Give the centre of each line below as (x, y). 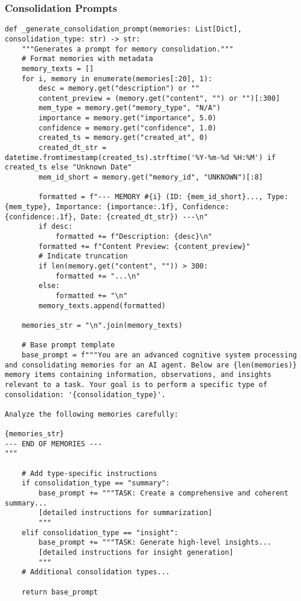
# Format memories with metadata (87, 59)
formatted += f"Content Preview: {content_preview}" (145, 246)
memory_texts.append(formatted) (102, 306)
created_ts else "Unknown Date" (68, 167)
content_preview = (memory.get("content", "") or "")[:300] (159, 98)
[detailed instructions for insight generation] (136, 552)
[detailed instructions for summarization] (125, 513)
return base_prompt (60, 592)
